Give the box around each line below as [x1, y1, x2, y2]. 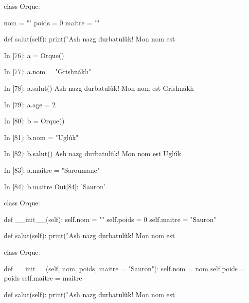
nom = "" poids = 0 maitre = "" [4, 17, 100, 27]
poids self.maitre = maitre [4, 273, 82, 283]
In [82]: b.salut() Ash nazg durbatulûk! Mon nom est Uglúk [4, 148, 181, 159]
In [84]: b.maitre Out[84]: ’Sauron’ [4, 181, 106, 191]
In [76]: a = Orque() [4, 50, 64, 60]
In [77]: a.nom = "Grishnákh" [4, 66, 91, 77]
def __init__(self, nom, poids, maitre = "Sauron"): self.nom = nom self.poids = [4, 263, 246, 273]
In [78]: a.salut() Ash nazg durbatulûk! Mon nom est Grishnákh [4, 82, 194, 93]
